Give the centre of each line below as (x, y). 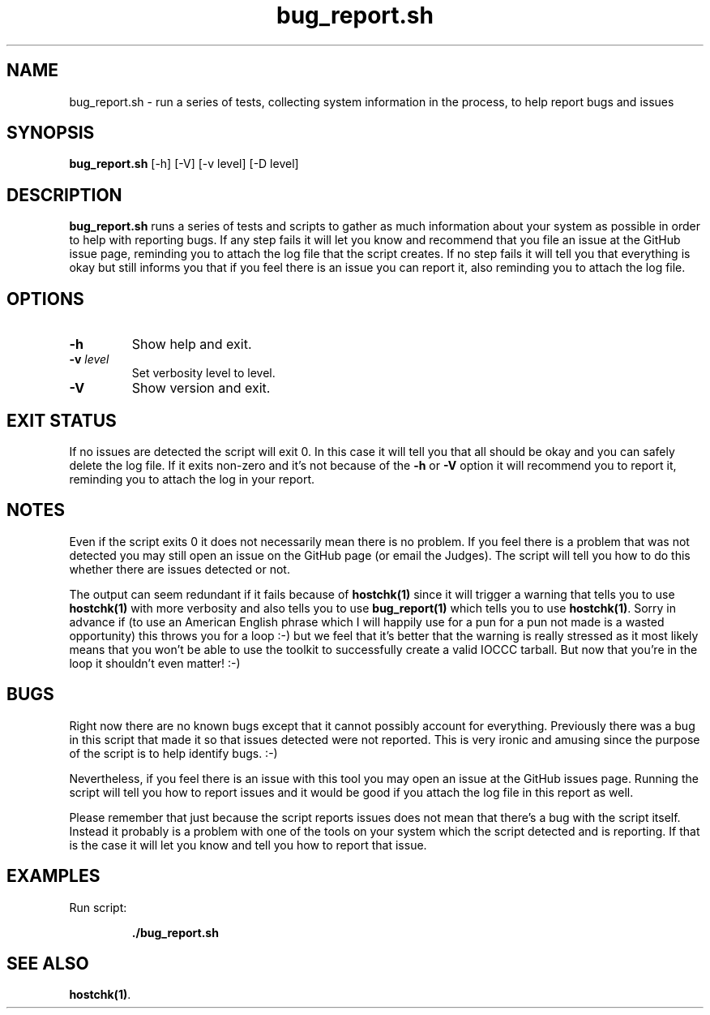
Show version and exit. (201, 388)
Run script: (98, 907)
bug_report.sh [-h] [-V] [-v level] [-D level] (184, 164)
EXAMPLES (53, 876)
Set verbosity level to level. (203, 373)
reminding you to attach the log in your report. (192, 479)
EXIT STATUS (62, 420)
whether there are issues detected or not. (180, 569)
